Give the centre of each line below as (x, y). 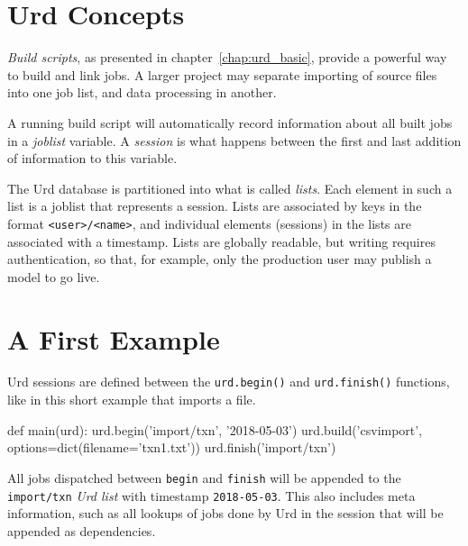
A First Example (114, 338)
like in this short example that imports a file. (132, 400)
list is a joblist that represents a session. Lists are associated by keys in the (215, 206)
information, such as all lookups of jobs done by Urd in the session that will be (225, 513)
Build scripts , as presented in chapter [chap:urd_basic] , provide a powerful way (227, 57)
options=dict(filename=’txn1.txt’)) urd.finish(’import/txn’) (172, 447)
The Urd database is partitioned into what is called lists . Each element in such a (230, 188)
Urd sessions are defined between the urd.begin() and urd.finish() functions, (229, 382)
